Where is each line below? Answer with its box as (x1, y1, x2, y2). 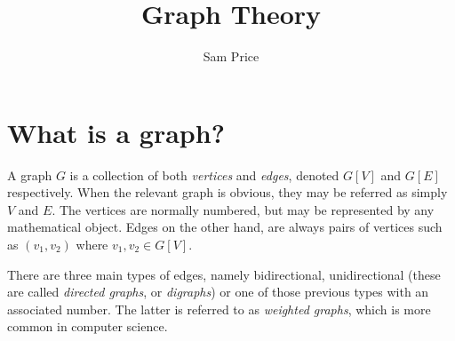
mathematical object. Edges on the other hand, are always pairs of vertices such (7, 218, 443, 236)
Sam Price (203, 47, 259, 66)
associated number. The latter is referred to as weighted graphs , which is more (7, 299, 431, 318)
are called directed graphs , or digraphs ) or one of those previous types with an (7, 282, 429, 301)
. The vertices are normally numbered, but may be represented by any (52, 200, 435, 218)
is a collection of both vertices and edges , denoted (69, 165, 339, 184)
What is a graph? (7, 114, 225, 150)
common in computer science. (7, 317, 168, 336)
